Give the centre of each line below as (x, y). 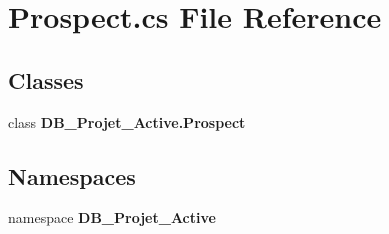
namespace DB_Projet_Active (112, 217)
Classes (46, 79)
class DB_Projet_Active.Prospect (127, 121)
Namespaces (72, 175)
